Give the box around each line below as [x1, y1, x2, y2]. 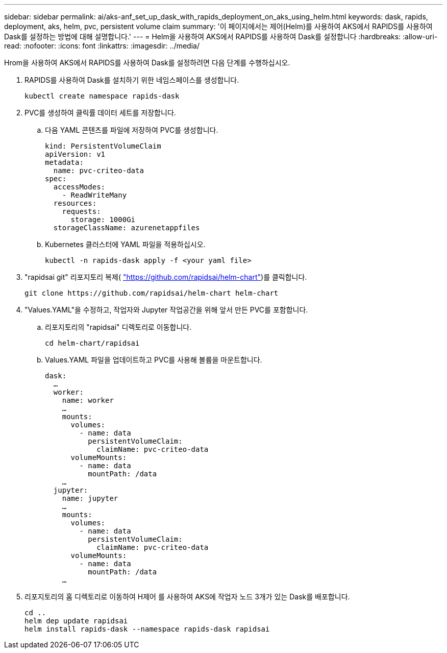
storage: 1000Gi [70, 215, 136, 224]
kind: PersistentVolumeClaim [45, 142, 161, 150]
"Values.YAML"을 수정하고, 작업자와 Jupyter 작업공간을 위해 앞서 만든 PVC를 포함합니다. [24, 305, 308, 314]
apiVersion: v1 [45, 150, 106, 158]
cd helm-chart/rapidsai [45, 339, 140, 347]
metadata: [45, 158, 84, 166]
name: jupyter [62, 494, 118, 502]
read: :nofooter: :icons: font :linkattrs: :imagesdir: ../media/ [4, 41, 200, 50]
